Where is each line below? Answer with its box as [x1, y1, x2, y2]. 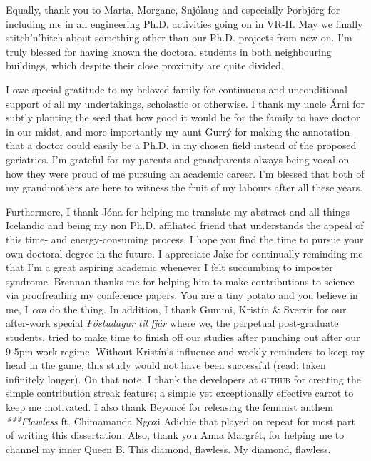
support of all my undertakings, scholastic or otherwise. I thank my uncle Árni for [6, 96, 365, 111]
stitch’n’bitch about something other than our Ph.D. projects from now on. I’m [6, 30, 352, 45]
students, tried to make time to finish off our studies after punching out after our [6, 330, 360, 345]
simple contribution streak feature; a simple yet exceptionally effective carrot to [6, 385, 354, 400]
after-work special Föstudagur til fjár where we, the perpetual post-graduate [6, 315, 339, 330]
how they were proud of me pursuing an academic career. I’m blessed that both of [6, 166, 365, 181]
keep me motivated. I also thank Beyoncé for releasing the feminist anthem [6, 400, 333, 415]
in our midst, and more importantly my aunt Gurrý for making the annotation [6, 123, 350, 138]
